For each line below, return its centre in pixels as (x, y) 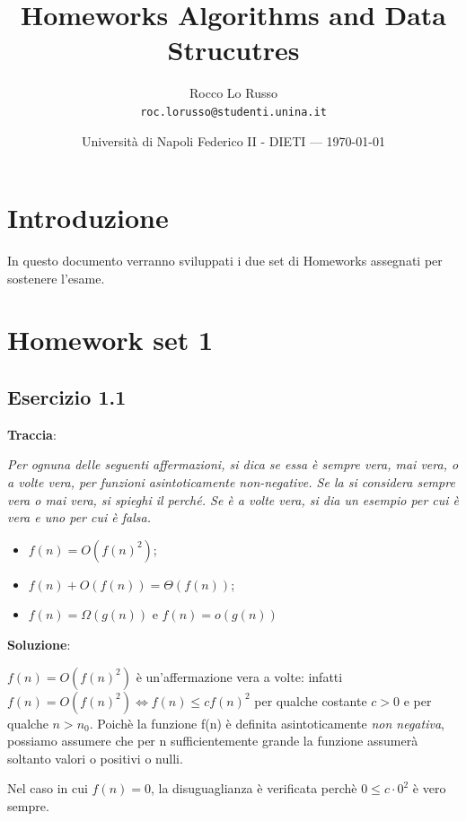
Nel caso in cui (48, 788)
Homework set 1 (110, 340)
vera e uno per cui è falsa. (79, 517)
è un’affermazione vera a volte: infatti (239, 676)
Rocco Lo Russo (233, 93)
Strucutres (233, 50)
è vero (429, 788)
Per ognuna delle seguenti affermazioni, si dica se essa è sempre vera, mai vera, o (233, 464)
